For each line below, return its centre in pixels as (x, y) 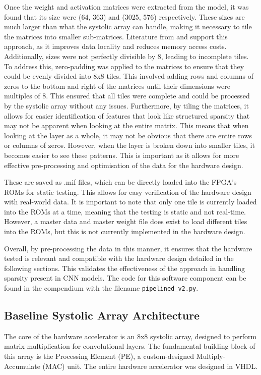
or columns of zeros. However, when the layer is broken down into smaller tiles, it (129, 145)
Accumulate (22, 366)
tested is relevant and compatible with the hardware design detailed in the (119, 258)
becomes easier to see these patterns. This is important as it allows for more (122, 155)
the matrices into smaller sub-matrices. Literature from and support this (116, 36)
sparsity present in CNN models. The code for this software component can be (125, 278)
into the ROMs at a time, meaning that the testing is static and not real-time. (125, 211)
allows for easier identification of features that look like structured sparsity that (127, 115)
